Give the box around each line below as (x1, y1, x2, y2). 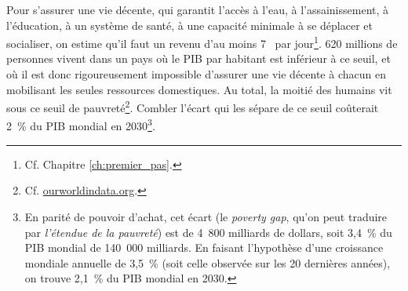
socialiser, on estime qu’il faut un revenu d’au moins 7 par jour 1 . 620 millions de (6, 33, 398, 51)
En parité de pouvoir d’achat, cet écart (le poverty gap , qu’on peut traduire (24, 208, 388, 224)
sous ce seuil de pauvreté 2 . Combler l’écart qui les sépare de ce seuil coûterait (6, 97, 379, 115)
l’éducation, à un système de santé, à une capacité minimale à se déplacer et (6, 16, 373, 33)
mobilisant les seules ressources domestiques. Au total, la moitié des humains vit (6, 81, 392, 97)
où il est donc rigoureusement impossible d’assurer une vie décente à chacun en (6, 66, 386, 82)
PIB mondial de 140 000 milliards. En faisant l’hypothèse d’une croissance (24, 239, 384, 256)
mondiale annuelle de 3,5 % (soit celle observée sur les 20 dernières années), (24, 254, 391, 271)
